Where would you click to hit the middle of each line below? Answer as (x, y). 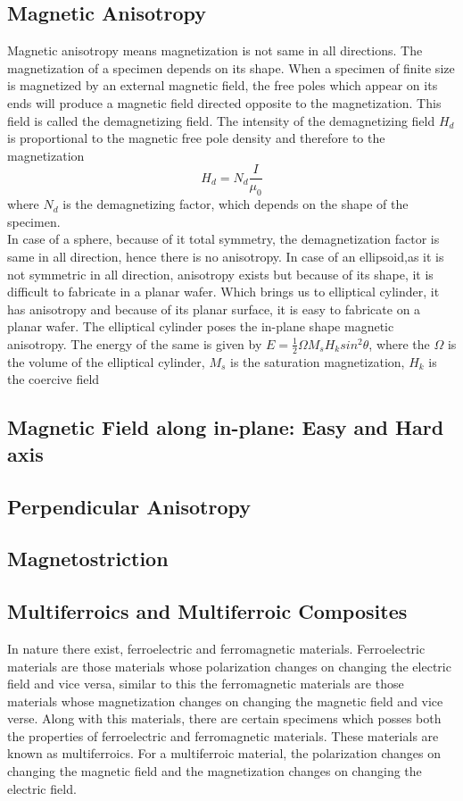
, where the (399, 343)
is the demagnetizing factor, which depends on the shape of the (236, 204)
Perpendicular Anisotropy (129, 506)
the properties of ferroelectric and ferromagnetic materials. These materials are (223, 735)
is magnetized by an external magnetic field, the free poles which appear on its (223, 85)
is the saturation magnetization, (318, 361)
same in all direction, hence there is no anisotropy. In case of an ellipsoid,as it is (226, 256)
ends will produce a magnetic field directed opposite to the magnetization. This (224, 102)
